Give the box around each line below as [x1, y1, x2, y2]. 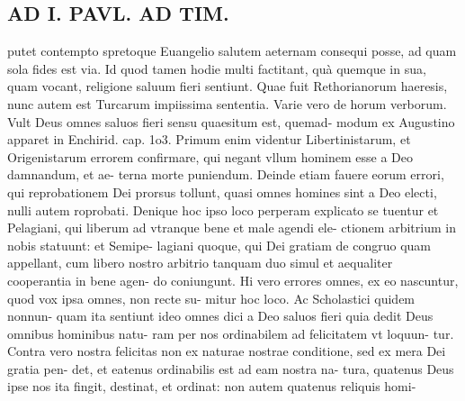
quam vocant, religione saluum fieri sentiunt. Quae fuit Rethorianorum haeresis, [7, 77, 448, 96]
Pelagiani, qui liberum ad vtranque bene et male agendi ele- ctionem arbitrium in [7, 218, 456, 237]
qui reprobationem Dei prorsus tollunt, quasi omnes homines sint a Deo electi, [7, 182, 437, 201]
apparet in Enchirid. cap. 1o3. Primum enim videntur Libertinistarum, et [7, 130, 411, 149]
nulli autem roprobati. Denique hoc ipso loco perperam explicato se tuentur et [7, 200, 439, 219]
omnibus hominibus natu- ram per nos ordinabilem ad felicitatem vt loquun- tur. [7, 324, 454, 342]
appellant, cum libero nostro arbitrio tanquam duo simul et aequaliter [7, 253, 393, 272]
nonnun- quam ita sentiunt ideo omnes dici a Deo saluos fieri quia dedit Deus [7, 306, 434, 325]
